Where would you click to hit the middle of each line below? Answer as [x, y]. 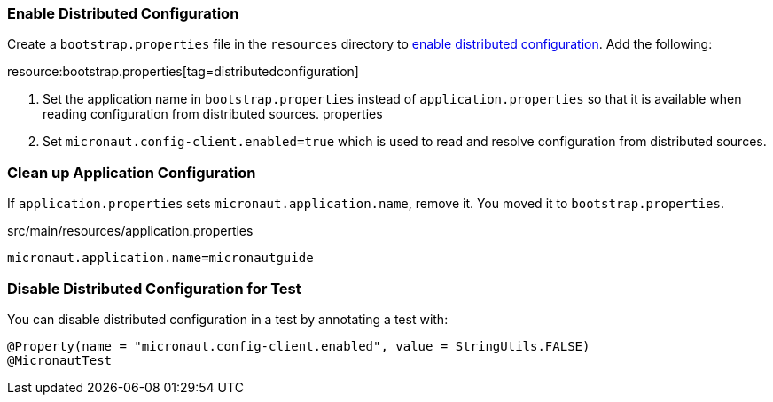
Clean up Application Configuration [132, 172]
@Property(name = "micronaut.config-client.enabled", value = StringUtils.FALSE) [299, 346]
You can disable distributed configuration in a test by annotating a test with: [228, 319]
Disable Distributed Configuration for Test [154, 288]
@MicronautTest [60, 360]
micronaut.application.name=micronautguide [160, 258]
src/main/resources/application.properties [130, 231]
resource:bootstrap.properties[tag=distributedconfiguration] [183, 72]
